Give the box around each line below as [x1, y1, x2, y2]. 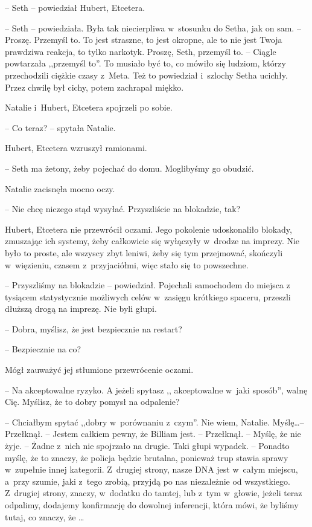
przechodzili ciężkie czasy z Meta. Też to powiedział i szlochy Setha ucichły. [5, 68, 288, 81]
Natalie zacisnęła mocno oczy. [5, 182, 115, 195]
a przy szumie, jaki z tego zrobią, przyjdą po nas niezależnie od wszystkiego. [5, 474, 290, 487]
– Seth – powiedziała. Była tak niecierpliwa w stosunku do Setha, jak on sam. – [5, 21, 301, 34]
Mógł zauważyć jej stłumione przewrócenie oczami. [5, 363, 194, 376]
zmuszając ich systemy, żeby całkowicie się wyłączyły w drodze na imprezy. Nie [5, 234, 300, 247]
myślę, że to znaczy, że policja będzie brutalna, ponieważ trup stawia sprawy [5, 451, 288, 464]
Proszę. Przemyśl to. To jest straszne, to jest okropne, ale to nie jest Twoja [5, 33, 282, 46]
